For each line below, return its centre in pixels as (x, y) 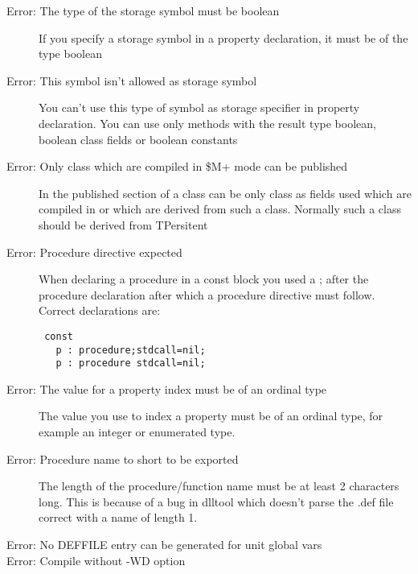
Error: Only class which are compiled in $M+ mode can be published (177, 166)
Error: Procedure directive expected (94, 252)
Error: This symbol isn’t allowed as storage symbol (132, 80)
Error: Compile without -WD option (96, 560)
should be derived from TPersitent (123, 224)
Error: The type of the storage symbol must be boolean (143, 10)
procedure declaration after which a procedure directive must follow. (207, 294)
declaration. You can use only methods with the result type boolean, (207, 123)
